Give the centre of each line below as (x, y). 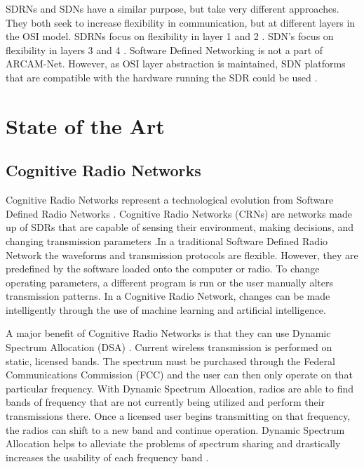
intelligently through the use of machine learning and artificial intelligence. (166, 309)
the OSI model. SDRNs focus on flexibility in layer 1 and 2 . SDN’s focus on (170, 36)
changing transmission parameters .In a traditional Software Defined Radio (167, 240)
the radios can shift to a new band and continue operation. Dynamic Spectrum (175, 429)
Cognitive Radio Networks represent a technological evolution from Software (170, 200)
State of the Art (85, 125)
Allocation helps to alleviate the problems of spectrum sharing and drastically (173, 443)
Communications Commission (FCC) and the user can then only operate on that (179, 375)
